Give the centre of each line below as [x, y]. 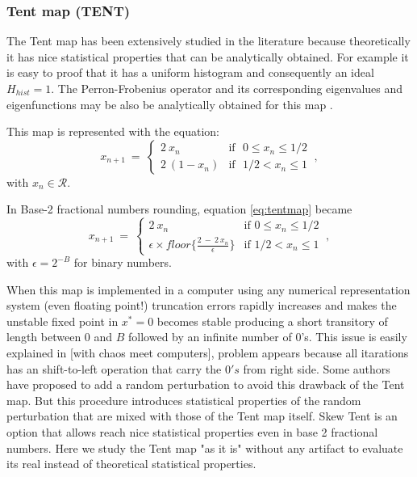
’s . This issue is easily [354, 337]
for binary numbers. [123, 262]
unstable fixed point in [63, 321]
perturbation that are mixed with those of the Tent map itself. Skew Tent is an [202, 416]
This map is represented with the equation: [113, 131]
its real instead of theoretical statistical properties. [131, 464]
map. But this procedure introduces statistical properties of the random [184, 400]
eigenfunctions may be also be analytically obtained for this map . [170, 104]
